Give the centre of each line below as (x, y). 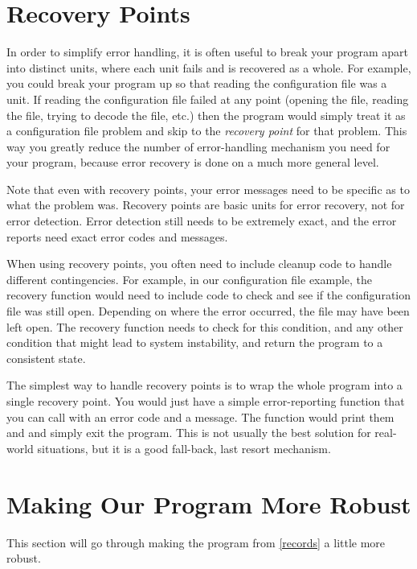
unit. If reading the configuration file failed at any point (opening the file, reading (208, 99)
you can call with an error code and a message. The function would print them (200, 416)
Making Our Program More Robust (209, 503)
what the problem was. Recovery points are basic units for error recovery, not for (206, 205)
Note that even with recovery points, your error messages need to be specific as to (208, 189)
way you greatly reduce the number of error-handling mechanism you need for (198, 146)
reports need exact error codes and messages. (117, 236)
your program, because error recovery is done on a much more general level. (193, 162)
